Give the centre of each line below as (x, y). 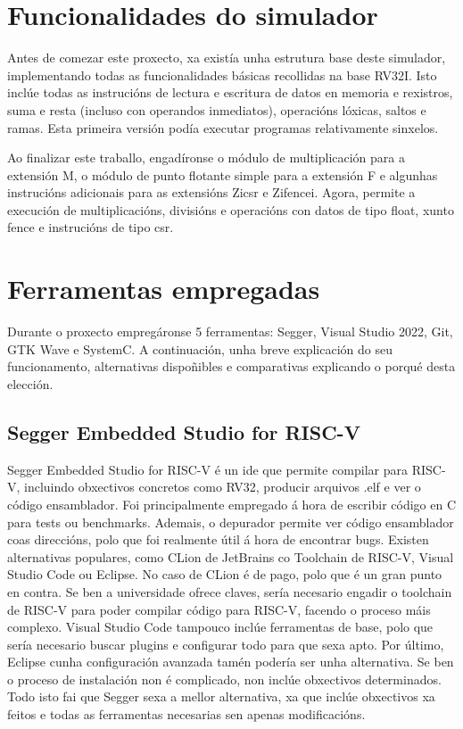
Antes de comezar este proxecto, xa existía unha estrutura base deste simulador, (227, 58)
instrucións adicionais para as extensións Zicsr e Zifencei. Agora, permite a (211, 192)
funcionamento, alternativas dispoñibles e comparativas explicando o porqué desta (231, 366)
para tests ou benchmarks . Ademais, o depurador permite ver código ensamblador (231, 522)
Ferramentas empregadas (164, 289)
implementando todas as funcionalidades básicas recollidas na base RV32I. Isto (222, 75)
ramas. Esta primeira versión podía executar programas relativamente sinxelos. (223, 127)
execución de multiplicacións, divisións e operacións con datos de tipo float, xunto (231, 209)
